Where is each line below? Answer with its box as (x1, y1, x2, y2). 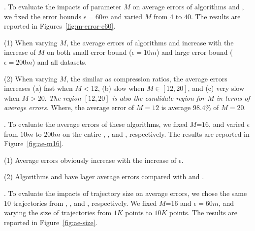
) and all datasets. (32, 56, 87, 67)
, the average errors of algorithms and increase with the (66, 37, 234, 47)
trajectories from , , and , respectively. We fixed (13, 197, 157, 208)
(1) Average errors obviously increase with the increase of (4, 154, 177, 165)
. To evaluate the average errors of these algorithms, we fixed (4, 118, 188, 129)
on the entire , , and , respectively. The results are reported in (63, 128, 250, 139)
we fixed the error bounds (4, 11, 81, 21)
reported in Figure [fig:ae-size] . (4, 217, 97, 227)
